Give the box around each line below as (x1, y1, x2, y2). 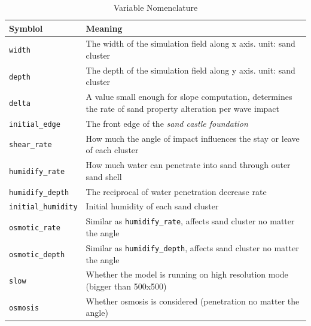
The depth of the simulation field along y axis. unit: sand (86, 63, 295, 76)
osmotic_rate (9, 224, 60, 233)
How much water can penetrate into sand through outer (86, 159, 291, 171)
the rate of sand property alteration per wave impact (86, 102, 279, 114)
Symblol (9, 22, 43, 34)
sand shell (86, 170, 122, 182)
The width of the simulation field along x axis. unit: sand (86, 37, 295, 50)
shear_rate (9, 141, 52, 150)
